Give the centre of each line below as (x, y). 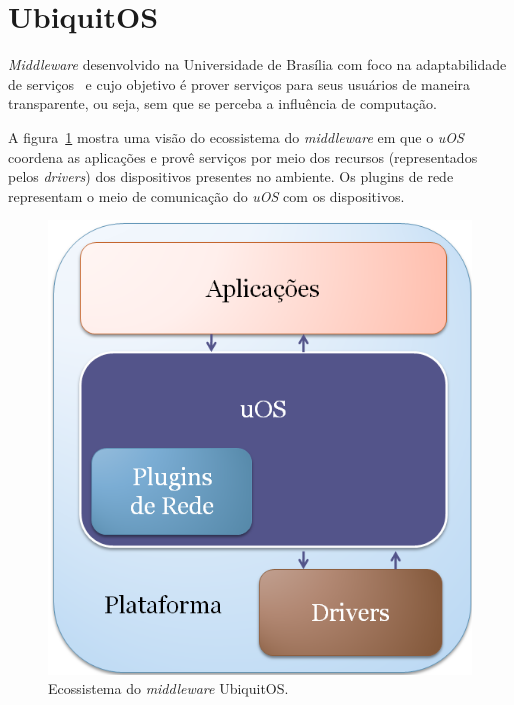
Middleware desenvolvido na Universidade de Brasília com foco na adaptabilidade (257, 64)
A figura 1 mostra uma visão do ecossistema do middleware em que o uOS (236, 136)
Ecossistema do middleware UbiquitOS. (168, 688)
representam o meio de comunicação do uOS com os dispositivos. (206, 195)
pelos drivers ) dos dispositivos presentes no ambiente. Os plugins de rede (231, 176)
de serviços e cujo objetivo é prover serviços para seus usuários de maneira (239, 83)
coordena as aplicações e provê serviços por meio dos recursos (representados (243, 156)
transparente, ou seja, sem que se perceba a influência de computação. (222, 103)
